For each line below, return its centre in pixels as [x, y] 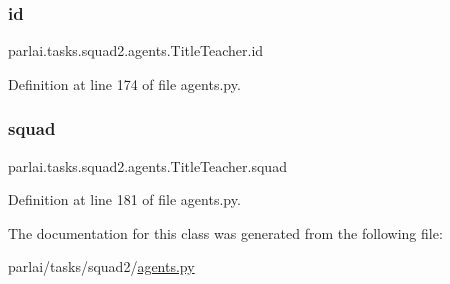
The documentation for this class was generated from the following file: [225, 232]
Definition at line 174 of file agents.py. [124, 83]
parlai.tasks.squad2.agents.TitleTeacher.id [136, 50]
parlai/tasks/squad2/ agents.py [101, 266]
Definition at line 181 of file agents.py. [124, 199]
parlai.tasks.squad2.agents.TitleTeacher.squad [147, 165]
